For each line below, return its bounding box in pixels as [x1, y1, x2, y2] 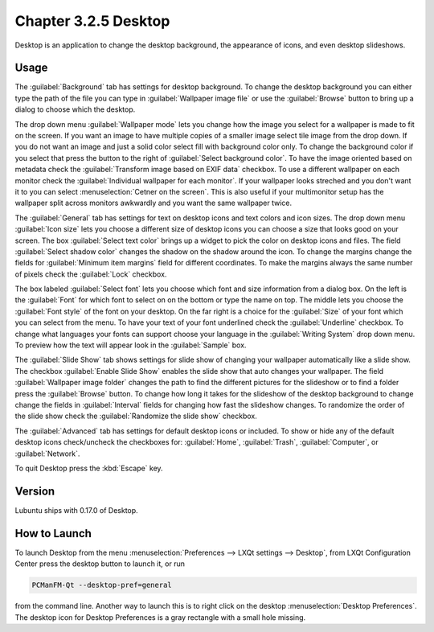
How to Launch [14, 527, 92, 540]
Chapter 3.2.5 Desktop [14, 12, 170, 30]
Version [14, 484, 55, 498]
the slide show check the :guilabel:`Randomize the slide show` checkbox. [14, 411, 257, 421]
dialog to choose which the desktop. [14, 105, 136, 114]
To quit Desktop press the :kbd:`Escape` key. [14, 463, 164, 473]
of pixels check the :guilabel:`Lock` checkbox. [14, 269, 167, 279]
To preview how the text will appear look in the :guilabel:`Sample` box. [14, 340, 247, 350]
